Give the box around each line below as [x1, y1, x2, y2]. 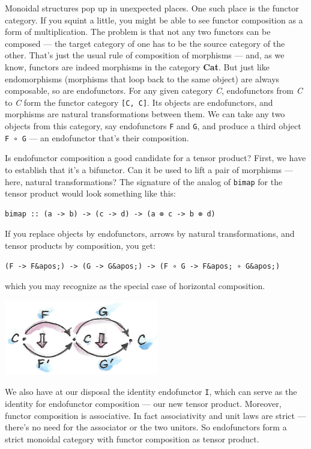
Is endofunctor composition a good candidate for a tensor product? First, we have [5, 151, 306, 164]
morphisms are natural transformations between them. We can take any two [5, 108, 285, 120]
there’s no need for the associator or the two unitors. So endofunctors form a [5, 421, 287, 433]
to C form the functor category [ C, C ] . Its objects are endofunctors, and [5, 96, 273, 108]
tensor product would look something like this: [5, 187, 176, 200]
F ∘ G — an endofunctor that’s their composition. [5, 131, 189, 144]
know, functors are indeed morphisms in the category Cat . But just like [5, 60, 270, 73]
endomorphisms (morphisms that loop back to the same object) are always [5, 72, 280, 85]
